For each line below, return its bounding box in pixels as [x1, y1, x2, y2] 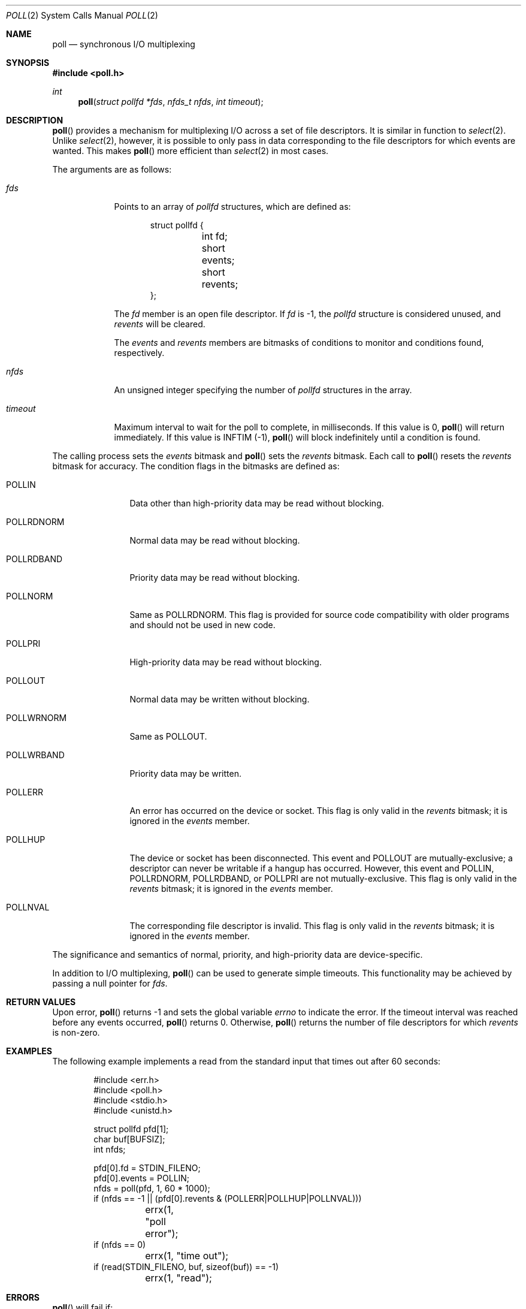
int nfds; [93, 1144, 126, 1154]
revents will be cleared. [114, 319, 205, 329]
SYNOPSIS [6, 58, 50, 68]
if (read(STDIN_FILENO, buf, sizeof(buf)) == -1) [93, 1262, 279, 1272]
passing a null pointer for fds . [52, 978, 168, 988]
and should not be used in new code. [129, 620, 276, 630]
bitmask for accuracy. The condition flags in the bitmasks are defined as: [52, 461, 340, 471]
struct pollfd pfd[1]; [93, 1124, 169, 1134]
